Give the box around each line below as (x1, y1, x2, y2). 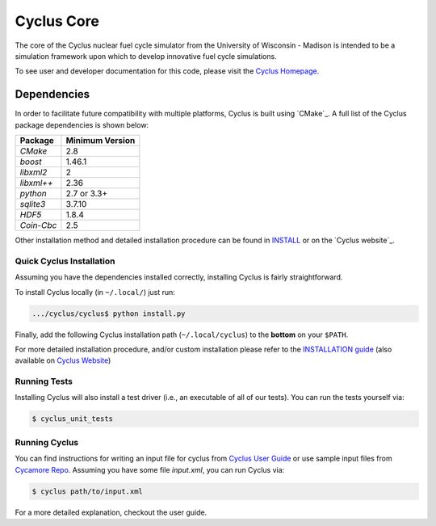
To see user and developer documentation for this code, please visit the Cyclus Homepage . (15, 66, 320, 76)
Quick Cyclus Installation (15, 255, 115, 267)
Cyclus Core (15, 12, 100, 30)
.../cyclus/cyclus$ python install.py (31, 309, 186, 318)
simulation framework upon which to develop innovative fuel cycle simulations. (15, 51, 278, 61)
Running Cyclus (15, 436, 79, 448)
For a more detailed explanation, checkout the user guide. (15, 507, 208, 517)
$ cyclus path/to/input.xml (31, 486, 143, 496)
